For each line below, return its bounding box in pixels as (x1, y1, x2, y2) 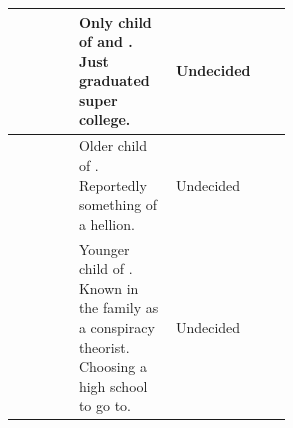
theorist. (78, 336, 130, 357)
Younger (78, 238, 130, 259)
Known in (78, 277, 139, 298)
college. (78, 109, 131, 130)
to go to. (78, 395, 131, 416)
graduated (78, 70, 150, 91)
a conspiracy (78, 316, 155, 337)
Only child (78, 11, 152, 32)
